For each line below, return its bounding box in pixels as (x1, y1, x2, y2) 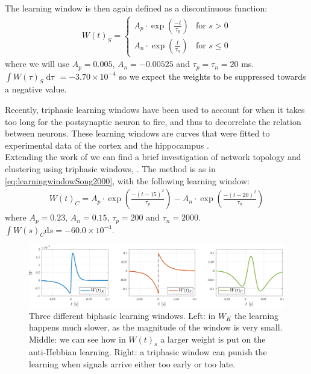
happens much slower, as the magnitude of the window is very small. (29, 321, 283, 334)
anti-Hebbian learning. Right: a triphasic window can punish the (29, 346, 267, 358)
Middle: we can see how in (29, 332, 126, 345)
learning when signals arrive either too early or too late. (29, 358, 236, 370)
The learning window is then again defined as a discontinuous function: (5, 2, 268, 14)
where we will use (5, 57, 70, 70)
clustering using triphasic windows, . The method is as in (5, 163, 216, 175)
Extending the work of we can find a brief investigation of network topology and (5, 150, 301, 163)
